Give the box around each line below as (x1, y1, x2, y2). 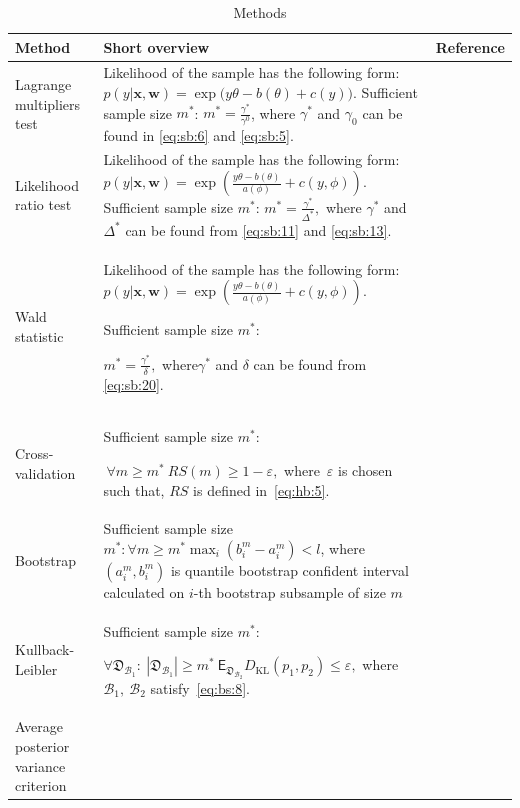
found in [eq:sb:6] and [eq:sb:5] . (103, 124, 294, 145)
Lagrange (15, 73, 72, 94)
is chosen (338, 459, 393, 480)
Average (15, 716, 63, 737)
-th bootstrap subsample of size (193, 581, 386, 602)
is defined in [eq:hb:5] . (193, 479, 330, 500)
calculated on (103, 581, 185, 602)
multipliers (15, 93, 81, 114)
